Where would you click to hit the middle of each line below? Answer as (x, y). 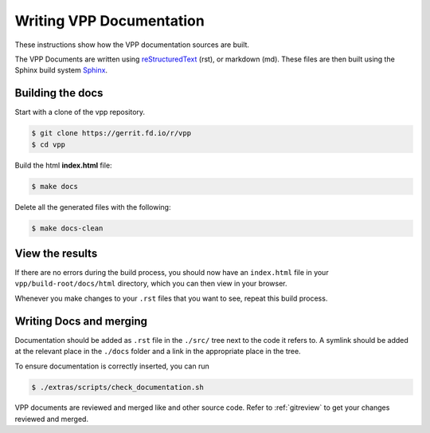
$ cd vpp (49, 144)
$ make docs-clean (67, 228)
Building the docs (59, 93)
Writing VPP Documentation (109, 21)
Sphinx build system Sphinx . (61, 70)
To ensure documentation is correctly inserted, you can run (112, 366)
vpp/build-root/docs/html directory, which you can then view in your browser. (151, 284)
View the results (56, 253)
